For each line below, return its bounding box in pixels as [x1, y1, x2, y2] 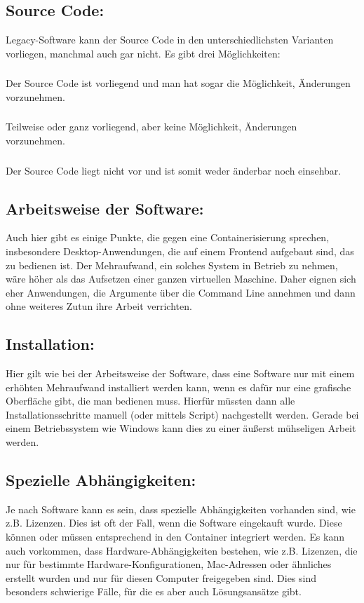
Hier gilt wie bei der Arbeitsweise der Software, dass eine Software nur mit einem [6, 366, 355, 381]
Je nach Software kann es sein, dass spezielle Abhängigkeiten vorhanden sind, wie [6, 501, 356, 516]
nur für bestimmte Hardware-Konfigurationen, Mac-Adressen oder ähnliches [6, 557, 332, 571]
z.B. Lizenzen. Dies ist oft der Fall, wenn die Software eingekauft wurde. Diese [6, 515, 342, 530]
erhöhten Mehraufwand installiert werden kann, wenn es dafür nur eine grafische [6, 379, 351, 394]
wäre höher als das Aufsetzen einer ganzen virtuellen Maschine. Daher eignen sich [6, 271, 356, 286]
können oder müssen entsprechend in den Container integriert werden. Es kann [6, 529, 344, 544]
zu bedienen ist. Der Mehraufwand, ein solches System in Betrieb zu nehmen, [6, 257, 338, 272]
